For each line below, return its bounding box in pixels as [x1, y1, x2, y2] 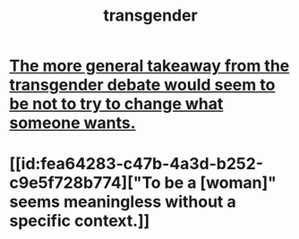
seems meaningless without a [9, 192, 236, 212]
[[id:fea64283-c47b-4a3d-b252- [9, 154, 264, 175]
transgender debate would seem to [9, 75, 276, 95]
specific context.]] [9, 211, 150, 231]
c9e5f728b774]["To [9, 173, 161, 193]
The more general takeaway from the [9, 55, 290, 76]
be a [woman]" [164, 173, 278, 193]
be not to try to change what [9, 94, 224, 115]
